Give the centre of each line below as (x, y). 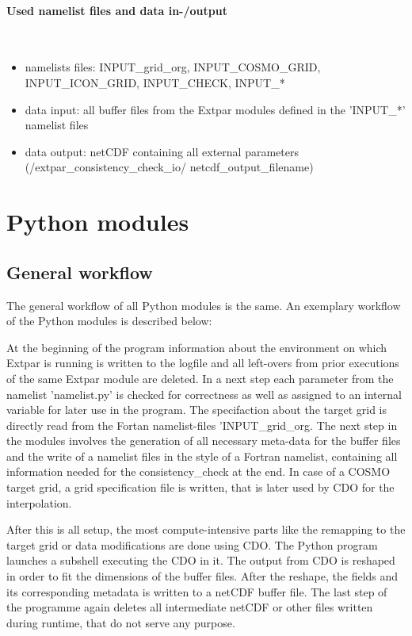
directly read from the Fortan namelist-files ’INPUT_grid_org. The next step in (202, 425)
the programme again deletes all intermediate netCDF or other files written (190, 607)
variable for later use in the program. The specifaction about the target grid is (197, 410)
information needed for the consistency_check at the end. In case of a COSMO (198, 471)
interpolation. (39, 502)
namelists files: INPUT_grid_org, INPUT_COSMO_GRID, (173, 67)
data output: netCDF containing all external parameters (162, 151)
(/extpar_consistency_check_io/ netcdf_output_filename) (169, 167)
